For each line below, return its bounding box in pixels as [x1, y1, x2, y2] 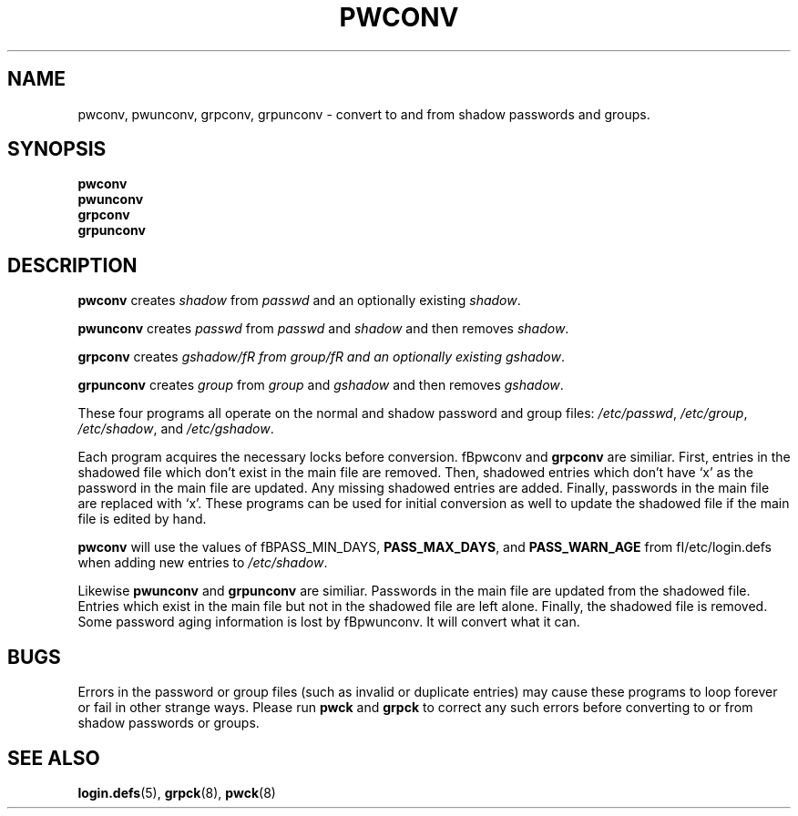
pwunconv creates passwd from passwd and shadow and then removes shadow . [77, 321, 569, 337]
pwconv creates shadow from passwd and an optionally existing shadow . [77, 292, 521, 309]
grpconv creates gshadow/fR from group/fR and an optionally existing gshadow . [77, 349, 565, 365]
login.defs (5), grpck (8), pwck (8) [77, 784, 276, 801]
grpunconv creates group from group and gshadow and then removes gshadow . [77, 377, 564, 393]
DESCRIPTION [7, 253, 138, 277]
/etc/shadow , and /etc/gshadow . [77, 421, 274, 437]
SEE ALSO [7, 746, 100, 770]
